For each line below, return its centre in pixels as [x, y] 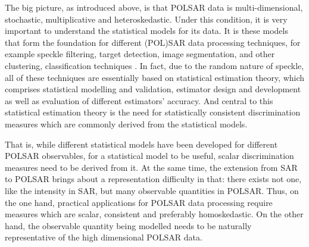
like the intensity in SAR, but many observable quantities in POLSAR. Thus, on [152, 190]
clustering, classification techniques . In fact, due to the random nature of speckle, [154, 65]
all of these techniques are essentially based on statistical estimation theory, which [155, 77]
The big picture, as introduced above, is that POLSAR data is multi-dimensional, [154, 7]
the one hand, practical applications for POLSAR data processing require [139, 202]
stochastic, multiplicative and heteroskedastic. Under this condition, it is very [146, 19]
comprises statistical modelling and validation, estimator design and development [153, 89]
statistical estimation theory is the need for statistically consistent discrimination [153, 112]
